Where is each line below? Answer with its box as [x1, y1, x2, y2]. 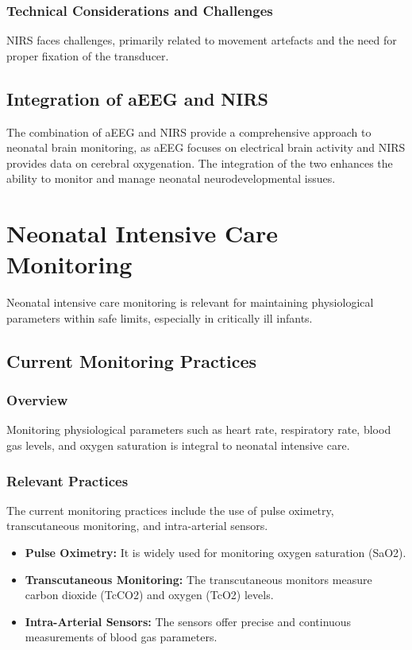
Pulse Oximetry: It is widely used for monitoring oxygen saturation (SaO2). [25, 544, 406, 561]
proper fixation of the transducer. [6, 47, 169, 64]
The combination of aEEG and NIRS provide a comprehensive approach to [6, 123, 372, 140]
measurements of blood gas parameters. [25, 629, 218, 645]
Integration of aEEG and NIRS [6, 86, 268, 110]
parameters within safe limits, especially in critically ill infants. [6, 309, 313, 326]
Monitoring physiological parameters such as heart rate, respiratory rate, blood [6, 421, 391, 438]
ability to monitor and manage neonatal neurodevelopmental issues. [6, 170, 336, 187]
